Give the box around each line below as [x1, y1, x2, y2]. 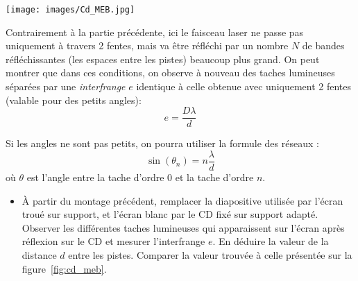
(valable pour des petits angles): [6, 92, 142, 107]
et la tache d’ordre [175, 169, 254, 184]
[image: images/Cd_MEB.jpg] [6, 5, 135, 15]
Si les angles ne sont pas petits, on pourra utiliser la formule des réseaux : [6, 136, 319, 151]
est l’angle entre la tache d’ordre [26, 169, 164, 184]
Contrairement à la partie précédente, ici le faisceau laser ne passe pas [6, 24, 304, 39]
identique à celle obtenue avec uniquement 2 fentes [136, 79, 352, 94]
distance [22, 247, 57, 262]
